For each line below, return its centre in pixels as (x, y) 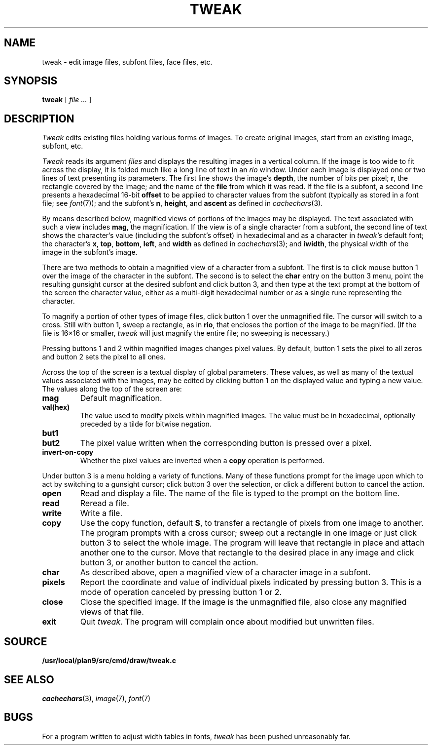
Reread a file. (105, 503)
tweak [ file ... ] (67, 100)
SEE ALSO (29, 679)
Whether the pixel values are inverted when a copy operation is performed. (202, 461)
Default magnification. (121, 398)
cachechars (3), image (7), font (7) (96, 698)
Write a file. (101, 513)
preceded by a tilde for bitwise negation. (146, 424)
